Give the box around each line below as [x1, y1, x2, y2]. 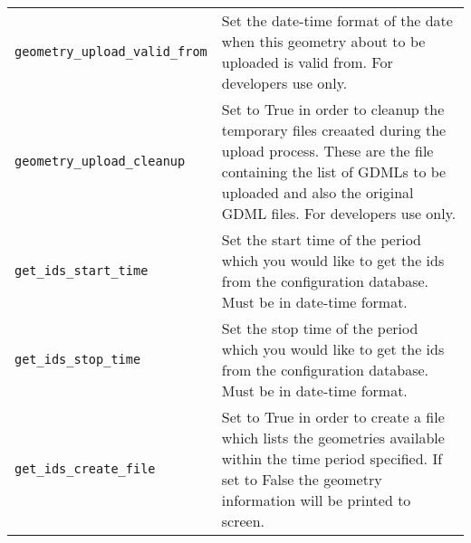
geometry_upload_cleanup [14, 154, 186, 168]
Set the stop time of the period [221, 318, 418, 338]
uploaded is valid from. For [221, 52, 393, 72]
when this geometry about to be [221, 31, 426, 52]
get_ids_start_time [14, 263, 149, 278]
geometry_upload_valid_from [14, 44, 207, 59]
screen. [221, 510, 265, 531]
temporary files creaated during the [221, 119, 447, 140]
